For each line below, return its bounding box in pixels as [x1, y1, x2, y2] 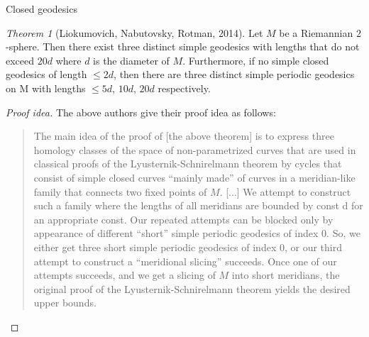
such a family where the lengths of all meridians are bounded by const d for [33, 198, 363, 213]
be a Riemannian [279, 25, 353, 40]
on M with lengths [6, 80, 86, 95]
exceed [6, 53, 35, 67]
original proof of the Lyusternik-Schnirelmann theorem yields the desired [33, 281, 351, 296]
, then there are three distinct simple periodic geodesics [114, 67, 355, 82]
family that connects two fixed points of [33, 184, 207, 199]
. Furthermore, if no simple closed [182, 53, 329, 67]
